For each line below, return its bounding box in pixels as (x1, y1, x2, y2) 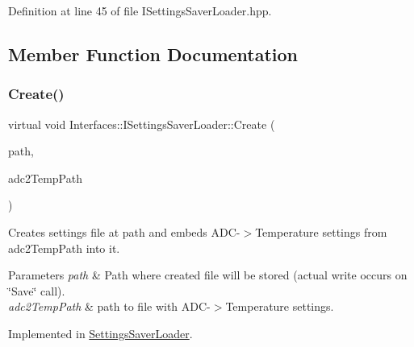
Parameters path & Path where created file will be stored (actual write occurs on (8, 266, 408, 283)
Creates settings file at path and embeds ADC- (8, 223, 240, 240)
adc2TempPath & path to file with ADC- (8, 298, 211, 315)
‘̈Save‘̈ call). (8, 282, 65, 299)
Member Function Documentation (8, 41, 299, 66)
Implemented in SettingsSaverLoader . (8, 324, 193, 341)
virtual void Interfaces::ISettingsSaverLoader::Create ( (8, 115, 275, 132)
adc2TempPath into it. (8, 239, 120, 256)
